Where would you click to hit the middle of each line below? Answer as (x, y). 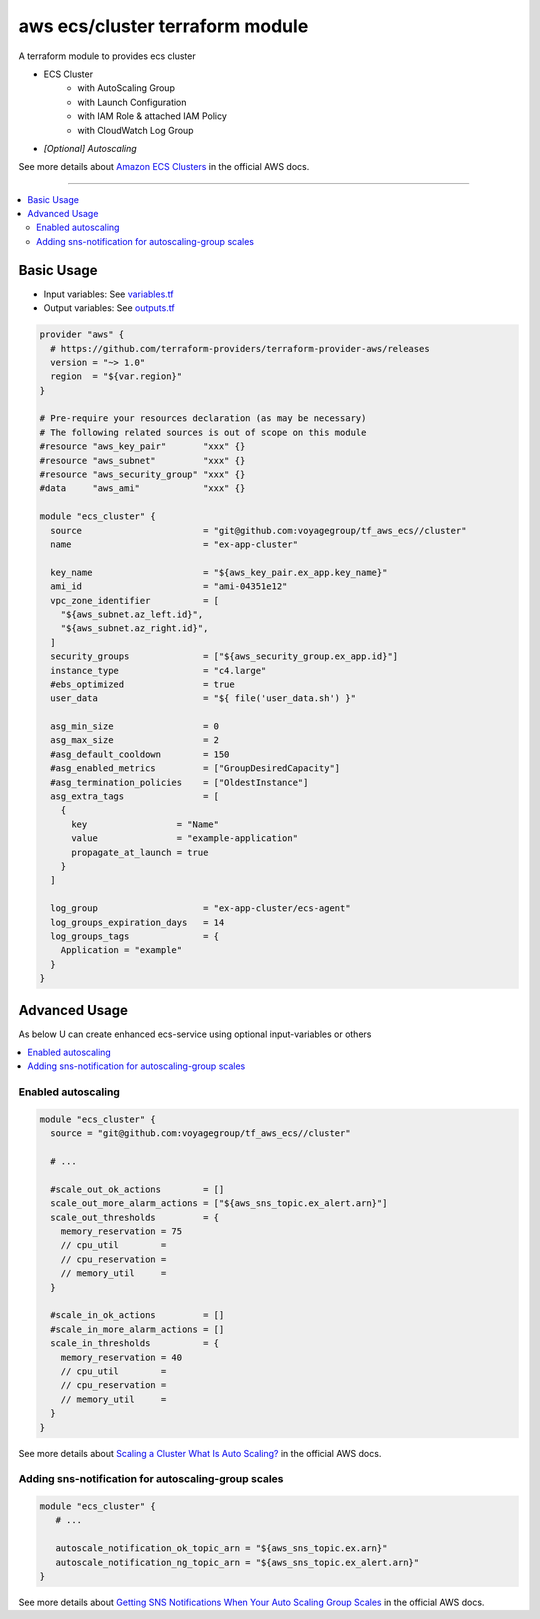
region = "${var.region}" (116, 376)
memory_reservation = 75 (121, 1231)
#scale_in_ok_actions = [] (137, 1315)
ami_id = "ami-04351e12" (169, 586)
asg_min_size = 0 (135, 726)
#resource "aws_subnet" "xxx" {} (142, 460)
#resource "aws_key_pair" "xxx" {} (142, 446)
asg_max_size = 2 (135, 740)
